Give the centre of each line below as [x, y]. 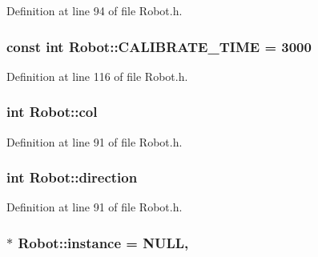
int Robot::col [52, 112]
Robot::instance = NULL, [103, 242]
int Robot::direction [72, 177]
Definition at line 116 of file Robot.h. [97, 76]
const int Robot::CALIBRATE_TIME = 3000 [159, 46]
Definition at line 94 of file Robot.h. [95, 10]
